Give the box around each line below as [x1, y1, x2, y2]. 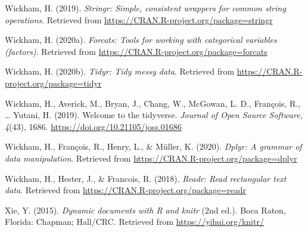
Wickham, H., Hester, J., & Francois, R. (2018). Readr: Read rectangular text [5, 172, 287, 184]
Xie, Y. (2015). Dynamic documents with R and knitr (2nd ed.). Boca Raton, [5, 203, 286, 216]
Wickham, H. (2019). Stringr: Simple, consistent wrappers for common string [5, 2, 286, 14]
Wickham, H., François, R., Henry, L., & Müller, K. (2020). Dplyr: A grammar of [5, 140, 302, 153]
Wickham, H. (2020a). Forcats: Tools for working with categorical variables [5, 33, 277, 46]
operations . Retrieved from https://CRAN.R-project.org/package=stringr [5, 13, 273, 26]
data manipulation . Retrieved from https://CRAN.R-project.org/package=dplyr [5, 151, 297, 164]
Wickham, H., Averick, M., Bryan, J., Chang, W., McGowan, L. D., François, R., [5, 97, 301, 109]
